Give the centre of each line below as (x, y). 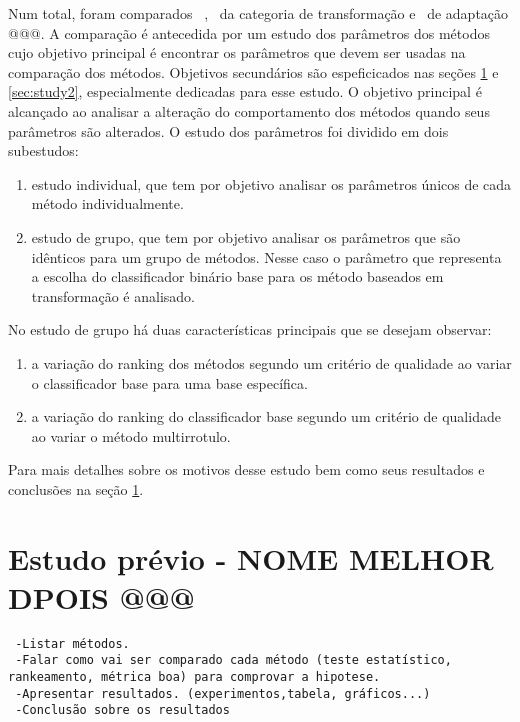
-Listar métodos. (72, 643)
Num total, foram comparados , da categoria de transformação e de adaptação (258, 13)
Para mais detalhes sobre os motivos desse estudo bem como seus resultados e (246, 469)
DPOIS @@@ (101, 596)
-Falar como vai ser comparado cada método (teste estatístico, (233, 660)
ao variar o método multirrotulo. (131, 435)
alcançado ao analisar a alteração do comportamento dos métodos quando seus (249, 110)
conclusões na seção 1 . (76, 488)
